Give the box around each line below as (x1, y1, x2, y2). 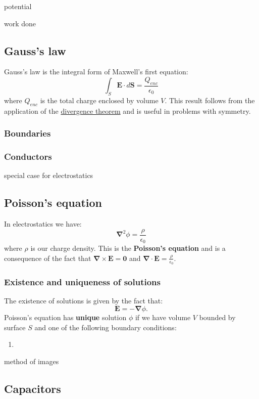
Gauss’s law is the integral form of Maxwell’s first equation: (4, 66, 188, 77)
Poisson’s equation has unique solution (4, 312, 127, 323)
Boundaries (4, 127, 51, 140)
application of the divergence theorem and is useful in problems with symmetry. (4, 105, 251, 116)
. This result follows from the (165, 95, 255, 106)
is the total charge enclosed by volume (40, 95, 159, 106)
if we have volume (135, 312, 191, 323)
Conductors (4, 150, 52, 163)
